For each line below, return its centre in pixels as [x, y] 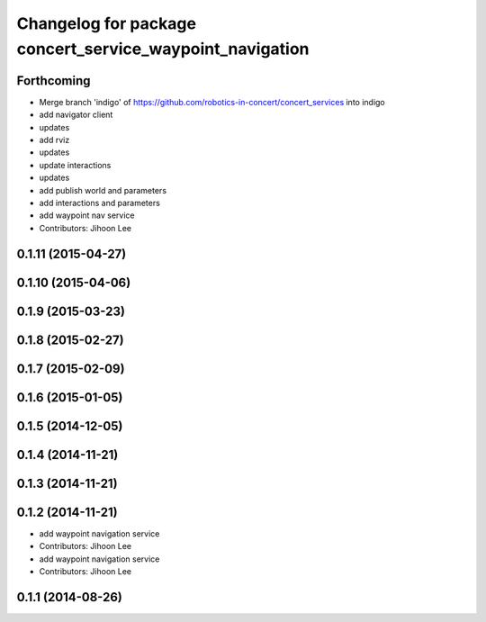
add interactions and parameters [100, 203]
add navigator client [76, 115]
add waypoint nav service [87, 215]
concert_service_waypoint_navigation [163, 49]
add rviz [54, 140]
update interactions [75, 165]
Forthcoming [54, 81]
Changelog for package [107, 23]
